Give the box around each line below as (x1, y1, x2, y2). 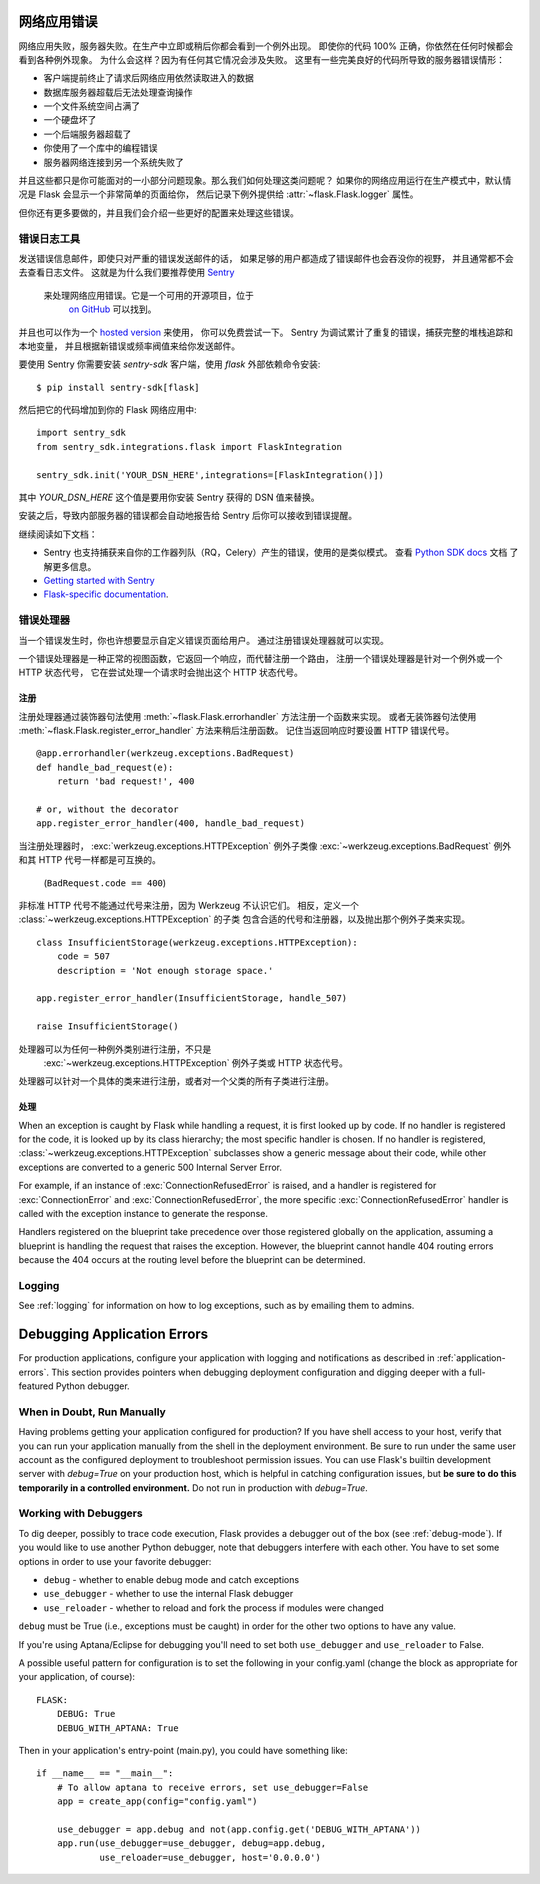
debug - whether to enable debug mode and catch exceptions (43, 1574, 300, 1586)
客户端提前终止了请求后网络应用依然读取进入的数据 (43, 72, 254, 84)
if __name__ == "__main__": (36, 1768, 174, 1779)
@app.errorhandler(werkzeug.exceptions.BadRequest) (36, 748, 295, 759)
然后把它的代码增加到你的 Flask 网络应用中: (18, 404, 197, 416)
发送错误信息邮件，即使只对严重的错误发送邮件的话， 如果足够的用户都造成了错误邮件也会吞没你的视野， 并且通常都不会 (18, 252, 514, 264)
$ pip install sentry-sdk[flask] (36, 381, 200, 393)
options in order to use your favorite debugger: (18, 1555, 212, 1567)
